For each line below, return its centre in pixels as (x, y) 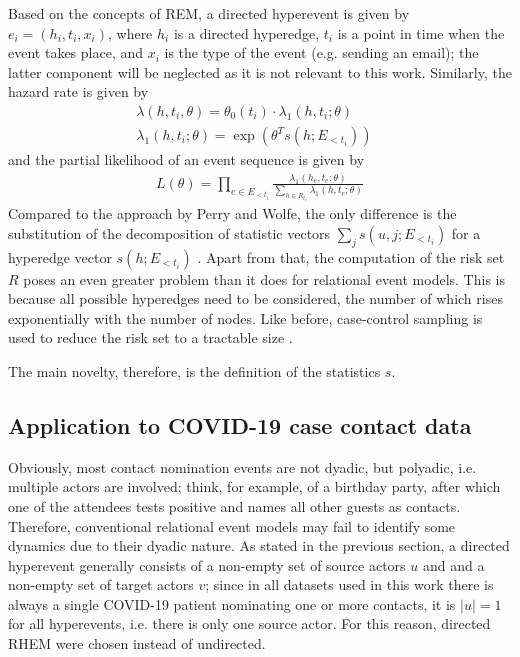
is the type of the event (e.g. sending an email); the (321, 52)
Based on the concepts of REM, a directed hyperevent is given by (209, 13)
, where (130, 32)
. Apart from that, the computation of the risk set (351, 256)
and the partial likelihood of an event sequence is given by (186, 159)
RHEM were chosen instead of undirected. (137, 643)
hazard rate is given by (78, 91)
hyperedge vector (60, 256)
